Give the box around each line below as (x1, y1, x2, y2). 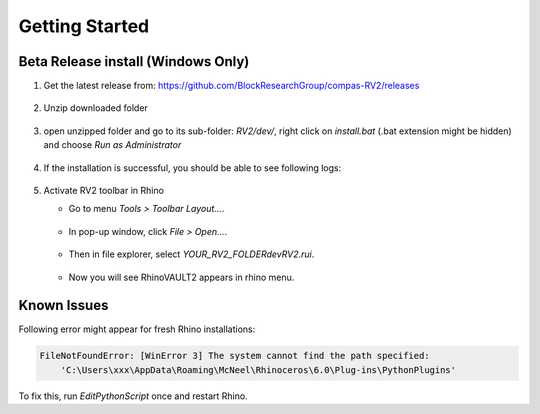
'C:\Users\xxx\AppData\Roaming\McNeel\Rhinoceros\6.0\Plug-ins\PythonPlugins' (60, 364, 457, 375)
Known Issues (18, 297, 109, 314)
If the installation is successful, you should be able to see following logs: (43, 161, 342, 174)
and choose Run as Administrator (43, 139, 182, 151)
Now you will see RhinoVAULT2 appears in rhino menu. (68, 271, 295, 283)
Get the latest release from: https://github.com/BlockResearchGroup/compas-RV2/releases (43, 80, 420, 92)
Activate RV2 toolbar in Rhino (43, 185, 165, 197)
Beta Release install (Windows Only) (18, 53, 250, 70)
